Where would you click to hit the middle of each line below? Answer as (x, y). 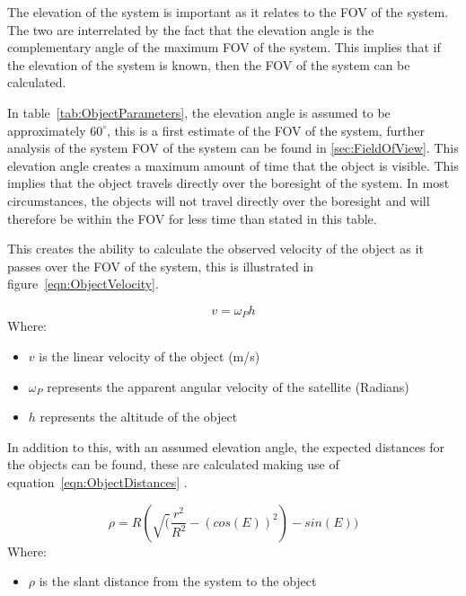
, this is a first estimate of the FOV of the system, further (266, 130)
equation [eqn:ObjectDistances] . (97, 481)
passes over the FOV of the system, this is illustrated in (161, 266)
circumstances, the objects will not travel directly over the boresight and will (219, 200)
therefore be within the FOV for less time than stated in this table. (192, 218)
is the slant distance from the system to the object (178, 581)
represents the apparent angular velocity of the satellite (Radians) (228, 386)
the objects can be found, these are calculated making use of (173, 464)
